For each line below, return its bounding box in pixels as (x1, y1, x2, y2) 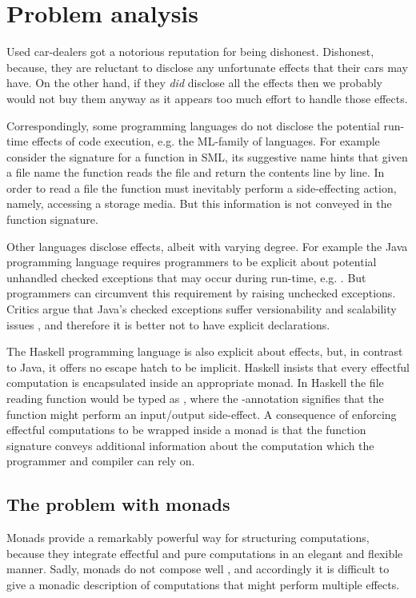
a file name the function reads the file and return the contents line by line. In (6, 164, 385, 181)
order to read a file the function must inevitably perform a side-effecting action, (6, 179, 397, 196)
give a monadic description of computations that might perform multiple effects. (6, 576, 400, 592)
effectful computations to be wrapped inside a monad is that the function (6, 421, 366, 438)
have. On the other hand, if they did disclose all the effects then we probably (6, 74, 383, 91)
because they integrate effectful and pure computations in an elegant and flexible (6, 544, 403, 561)
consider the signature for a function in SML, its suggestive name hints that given (6, 148, 408, 165)
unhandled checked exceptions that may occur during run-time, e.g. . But (6, 269, 366, 285)
